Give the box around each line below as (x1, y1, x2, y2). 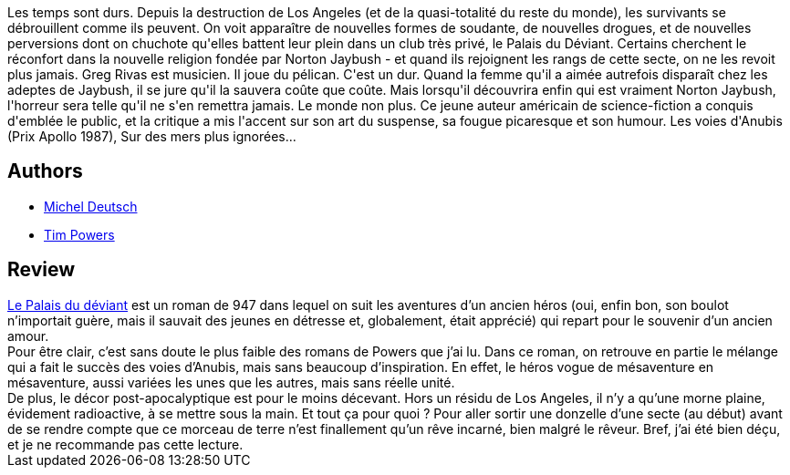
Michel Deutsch (44, 198, 138, 214)
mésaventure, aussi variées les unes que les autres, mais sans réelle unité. (7, 374, 455, 390)
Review (7, 258, 76, 282)
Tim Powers (44, 226, 115, 243)
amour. (7, 327, 49, 344)
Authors (7, 160, 83, 183)
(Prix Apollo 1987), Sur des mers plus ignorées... (7, 129, 296, 144)
